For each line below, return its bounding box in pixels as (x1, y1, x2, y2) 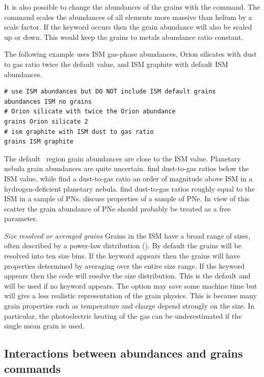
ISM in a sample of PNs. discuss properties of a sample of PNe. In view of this (4, 193, 250, 204)
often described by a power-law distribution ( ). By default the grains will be (4, 240, 242, 251)
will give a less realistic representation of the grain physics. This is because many (4, 290, 257, 301)
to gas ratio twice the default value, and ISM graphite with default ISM (4, 58, 228, 69)
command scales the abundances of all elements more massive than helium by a (4, 11, 252, 22)
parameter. (4, 213, 38, 224)
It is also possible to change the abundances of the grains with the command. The (4, 2, 260, 12)
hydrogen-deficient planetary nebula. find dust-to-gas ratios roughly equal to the (4, 183, 255, 194)
